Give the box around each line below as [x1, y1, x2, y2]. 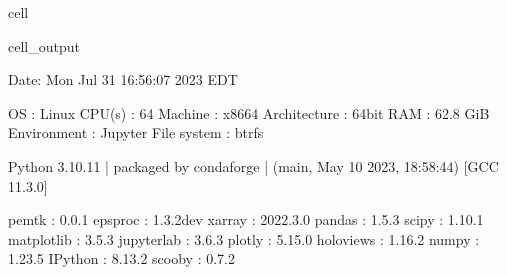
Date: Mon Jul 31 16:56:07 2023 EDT [8, 69, 238, 90]
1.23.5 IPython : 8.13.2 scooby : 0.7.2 [8, 248, 236, 269]
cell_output [8, 35, 80, 56]
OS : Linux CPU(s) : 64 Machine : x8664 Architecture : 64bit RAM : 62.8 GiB [8, 102, 490, 123]
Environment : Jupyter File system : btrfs [8, 122, 264, 143]
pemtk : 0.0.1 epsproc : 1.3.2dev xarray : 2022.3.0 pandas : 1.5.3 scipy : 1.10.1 [8, 209, 484, 230]
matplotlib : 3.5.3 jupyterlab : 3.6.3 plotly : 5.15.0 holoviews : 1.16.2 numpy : [8, 228, 480, 249]
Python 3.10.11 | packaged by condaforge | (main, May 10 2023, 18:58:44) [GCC [8, 155, 499, 176]
